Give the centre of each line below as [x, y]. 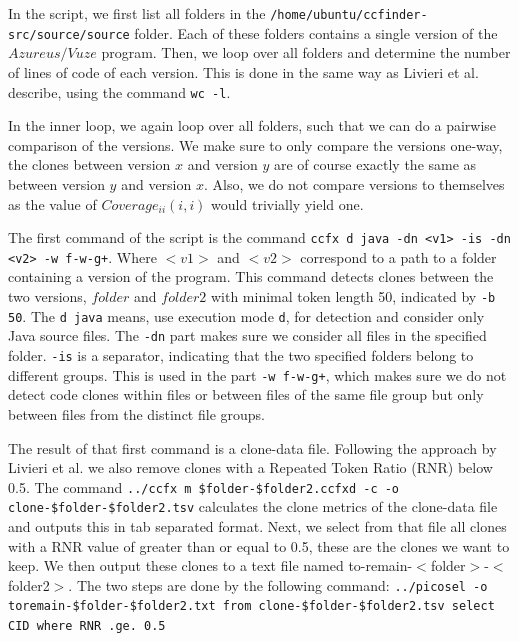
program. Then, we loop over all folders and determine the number [306, 52]
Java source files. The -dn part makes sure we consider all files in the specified [247, 335]
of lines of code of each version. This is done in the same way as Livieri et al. [243, 71]
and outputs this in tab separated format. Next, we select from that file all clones [257, 526]
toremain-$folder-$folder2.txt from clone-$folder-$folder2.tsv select [251, 606]
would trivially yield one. [287, 203]
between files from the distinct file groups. [136, 413]
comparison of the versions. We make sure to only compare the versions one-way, [255, 144]
